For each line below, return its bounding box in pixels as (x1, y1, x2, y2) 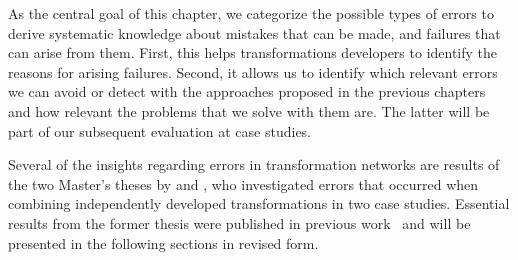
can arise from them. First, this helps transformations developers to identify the (8, 42, 498, 63)
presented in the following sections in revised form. (8, 232, 319, 253)
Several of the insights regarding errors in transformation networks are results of (8, 154, 500, 175)
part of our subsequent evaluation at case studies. (8, 120, 312, 141)
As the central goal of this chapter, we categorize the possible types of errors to (8, 3, 494, 23)
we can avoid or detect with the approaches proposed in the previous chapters (8, 81, 486, 102)
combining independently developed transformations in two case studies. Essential (8, 193, 510, 214)
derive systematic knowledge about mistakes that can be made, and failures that (8, 22, 501, 43)
